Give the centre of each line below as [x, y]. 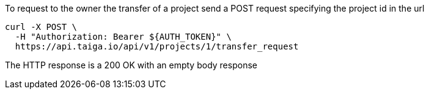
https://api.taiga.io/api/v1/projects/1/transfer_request [157, 46]
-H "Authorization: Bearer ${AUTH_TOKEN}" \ [123, 37]
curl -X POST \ [41, 27]
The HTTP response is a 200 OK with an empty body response [131, 65]
